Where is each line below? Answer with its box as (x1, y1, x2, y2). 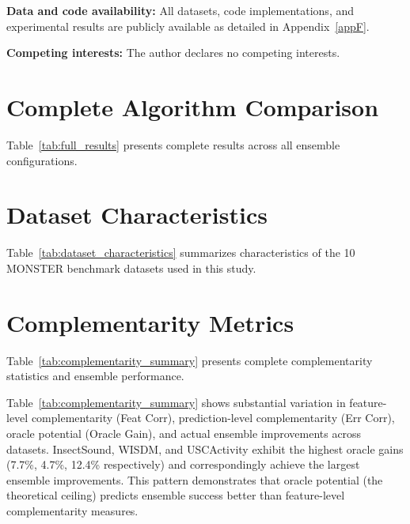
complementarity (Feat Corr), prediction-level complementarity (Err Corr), (31, 409, 395, 426)
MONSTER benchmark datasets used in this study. (6, 259, 256, 276)
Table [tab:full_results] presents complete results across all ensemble (6, 136, 340, 153)
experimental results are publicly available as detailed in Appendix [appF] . (6, 17, 370, 34)
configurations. (6, 152, 78, 168)
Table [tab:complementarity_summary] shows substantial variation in (6, 394, 346, 410)
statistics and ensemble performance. (6, 368, 184, 384)
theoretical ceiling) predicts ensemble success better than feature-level (6, 487, 345, 503)
